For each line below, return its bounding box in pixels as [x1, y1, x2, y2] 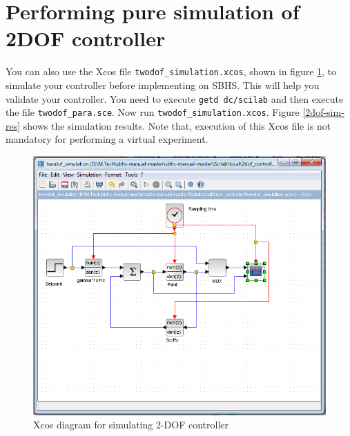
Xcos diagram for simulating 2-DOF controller [33, 417, 229, 432]
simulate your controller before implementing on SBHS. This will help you [6, 77, 320, 92]
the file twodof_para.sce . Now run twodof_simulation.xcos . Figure [6, 105, 300, 119]
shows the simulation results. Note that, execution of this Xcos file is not [23, 118, 331, 132]
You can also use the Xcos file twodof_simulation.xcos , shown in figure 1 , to [6, 64, 337, 79]
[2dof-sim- [302, 105, 344, 119]
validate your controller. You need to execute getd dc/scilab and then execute [6, 91, 344, 106]
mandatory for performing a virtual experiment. [6, 132, 208, 146]
